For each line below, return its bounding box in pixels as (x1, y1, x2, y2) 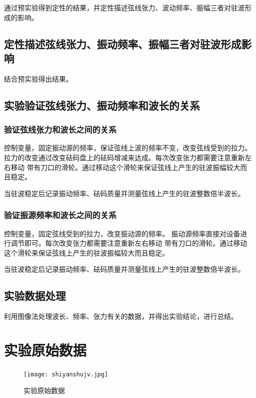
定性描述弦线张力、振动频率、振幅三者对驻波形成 (4, 36, 241, 51)
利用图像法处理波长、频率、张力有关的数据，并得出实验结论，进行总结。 (4, 311, 238, 321)
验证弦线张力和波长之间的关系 (4, 123, 117, 136)
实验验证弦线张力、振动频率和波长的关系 (4, 97, 200, 113)
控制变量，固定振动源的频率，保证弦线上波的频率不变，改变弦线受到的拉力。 (4, 142, 252, 153)
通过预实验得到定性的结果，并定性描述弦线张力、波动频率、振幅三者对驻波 (4, 2, 245, 12)
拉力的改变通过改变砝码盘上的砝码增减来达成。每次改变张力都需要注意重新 (4, 152, 245, 162)
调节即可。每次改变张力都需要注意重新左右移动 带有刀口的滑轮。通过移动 (10, 238, 247, 248)
